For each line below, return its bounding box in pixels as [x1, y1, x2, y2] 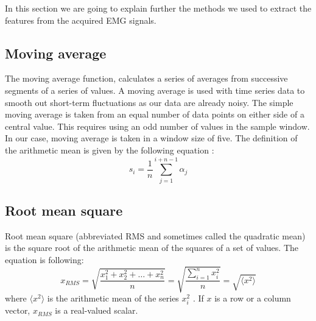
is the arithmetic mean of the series [47, 292, 179, 305]
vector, [5, 304, 30, 317]
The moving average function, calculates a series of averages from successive [5, 72, 288, 85]
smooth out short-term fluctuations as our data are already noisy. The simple [5, 96, 293, 108]
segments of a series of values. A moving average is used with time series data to [5, 83, 305, 96]
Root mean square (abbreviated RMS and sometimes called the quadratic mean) [5, 229, 306, 242]
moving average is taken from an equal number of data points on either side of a [5, 108, 304, 121]
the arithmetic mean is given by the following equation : [5, 143, 214, 156]
